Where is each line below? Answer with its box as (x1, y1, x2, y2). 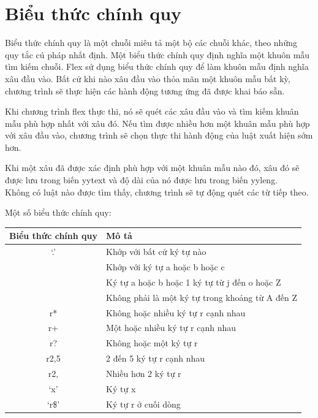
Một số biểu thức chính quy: (5, 206, 112, 219)
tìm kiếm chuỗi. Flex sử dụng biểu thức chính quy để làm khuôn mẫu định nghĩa (5, 60, 309, 73)
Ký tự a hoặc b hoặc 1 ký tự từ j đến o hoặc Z (106, 275, 281, 288)
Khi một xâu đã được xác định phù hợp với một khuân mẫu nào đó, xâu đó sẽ (5, 161, 300, 174)
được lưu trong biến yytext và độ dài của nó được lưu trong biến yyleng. (5, 173, 278, 186)
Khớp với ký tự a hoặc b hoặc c (106, 260, 225, 273)
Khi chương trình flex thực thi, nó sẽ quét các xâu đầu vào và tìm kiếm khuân (5, 105, 299, 118)
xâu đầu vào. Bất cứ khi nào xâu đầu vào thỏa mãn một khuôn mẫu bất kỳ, (5, 72, 290, 85)
